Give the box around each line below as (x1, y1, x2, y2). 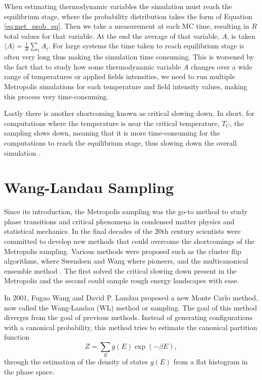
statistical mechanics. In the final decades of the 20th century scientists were (4, 226, 241, 236)
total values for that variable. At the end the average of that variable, (4, 30, 220, 41)
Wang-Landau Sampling (4, 177, 174, 198)
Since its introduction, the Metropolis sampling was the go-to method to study (4, 206, 248, 217)
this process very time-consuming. (4, 91, 109, 101)
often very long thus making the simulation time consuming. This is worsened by (4, 51, 254, 62)
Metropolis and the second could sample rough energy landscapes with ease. (4, 275, 239, 286)
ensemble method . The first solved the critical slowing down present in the (4, 265, 237, 276)
